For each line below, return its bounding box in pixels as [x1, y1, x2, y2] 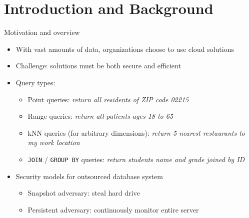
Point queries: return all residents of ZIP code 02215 [27, 94, 189, 104]
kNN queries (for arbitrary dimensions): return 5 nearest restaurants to [27, 127, 245, 138]
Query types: [15, 77, 55, 87]
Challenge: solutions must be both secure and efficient [15, 60, 181, 71]
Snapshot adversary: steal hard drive [27, 188, 140, 198]
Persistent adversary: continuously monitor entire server [27, 204, 199, 215]
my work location [27, 137, 80, 148]
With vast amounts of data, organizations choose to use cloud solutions [15, 43, 234, 54]
